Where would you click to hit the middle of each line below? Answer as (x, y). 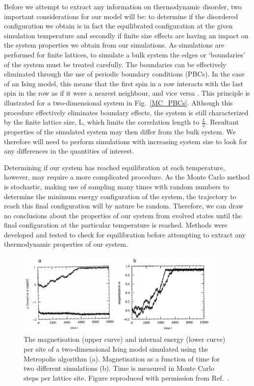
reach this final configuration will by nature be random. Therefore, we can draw (124, 206)
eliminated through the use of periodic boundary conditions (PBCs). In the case (124, 74)
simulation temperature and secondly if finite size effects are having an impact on (126, 35)
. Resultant (222, 122)
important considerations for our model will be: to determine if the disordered (121, 16)
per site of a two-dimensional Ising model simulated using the (116, 349)
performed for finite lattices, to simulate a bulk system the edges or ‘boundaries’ (125, 54)
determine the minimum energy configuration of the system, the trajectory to (120, 196)
